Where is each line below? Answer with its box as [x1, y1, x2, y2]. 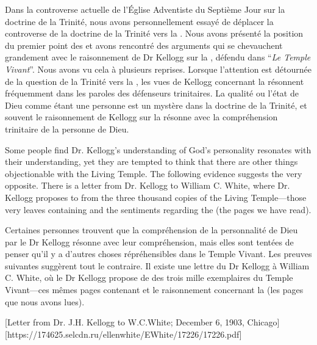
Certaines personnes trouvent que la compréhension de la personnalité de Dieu [5, 223, 298, 236]
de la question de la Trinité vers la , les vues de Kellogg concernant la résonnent [5, 74, 304, 87]
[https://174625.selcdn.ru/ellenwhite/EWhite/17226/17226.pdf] [5, 327, 242, 340]
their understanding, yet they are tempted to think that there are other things [5, 155, 298, 168]
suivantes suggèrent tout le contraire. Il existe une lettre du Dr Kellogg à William [5, 259, 310, 272]
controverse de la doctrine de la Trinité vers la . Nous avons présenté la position [5, 27, 304, 40]
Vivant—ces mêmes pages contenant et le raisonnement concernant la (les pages [5, 283, 304, 296]
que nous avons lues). [5, 295, 85, 308]
